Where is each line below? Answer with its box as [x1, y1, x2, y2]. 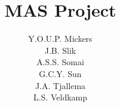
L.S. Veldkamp [33, 91, 88, 103]
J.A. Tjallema [35, 79, 86, 91]
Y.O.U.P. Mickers [28, 32, 93, 45]
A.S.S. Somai [36, 56, 84, 68]
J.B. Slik [44, 44, 76, 56]
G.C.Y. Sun [39, 67, 82, 80]
